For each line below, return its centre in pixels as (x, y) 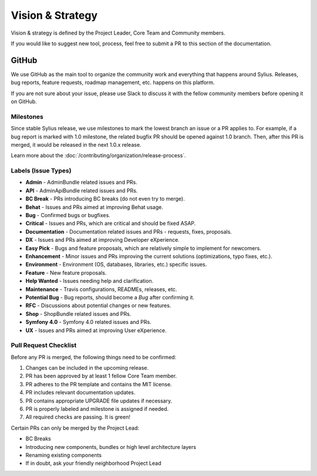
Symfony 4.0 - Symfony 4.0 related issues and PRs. (89, 322)
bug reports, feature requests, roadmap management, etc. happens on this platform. (113, 83)
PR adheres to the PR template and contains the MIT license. (99, 384)
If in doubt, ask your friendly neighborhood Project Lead (93, 463)
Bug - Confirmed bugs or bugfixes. (68, 215)
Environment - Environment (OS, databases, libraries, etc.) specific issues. (116, 265)
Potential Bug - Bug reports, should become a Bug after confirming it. (110, 297)
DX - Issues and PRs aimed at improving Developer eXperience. (103, 240)
